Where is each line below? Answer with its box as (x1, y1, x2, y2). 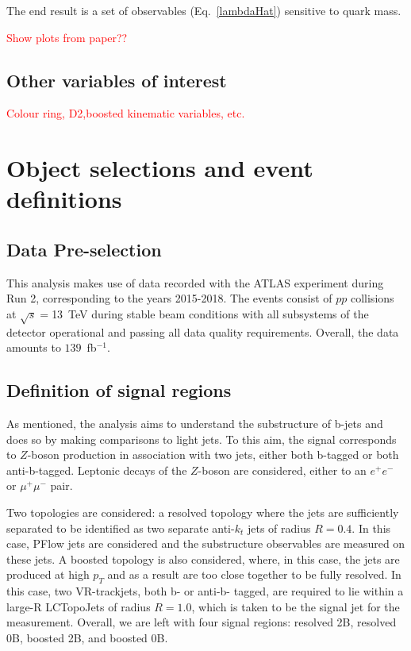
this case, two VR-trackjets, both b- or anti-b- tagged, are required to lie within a (6, 583, 404, 599)
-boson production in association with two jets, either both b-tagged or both (27, 446, 399, 463)
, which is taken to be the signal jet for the (191, 598, 400, 614)
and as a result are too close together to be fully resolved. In (107, 566, 401, 583)
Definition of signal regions (6, 378, 232, 403)
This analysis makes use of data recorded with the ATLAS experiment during (6, 274, 384, 291)
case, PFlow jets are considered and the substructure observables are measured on (6, 535, 405, 552)
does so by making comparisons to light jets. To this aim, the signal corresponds (6, 430, 397, 447)
